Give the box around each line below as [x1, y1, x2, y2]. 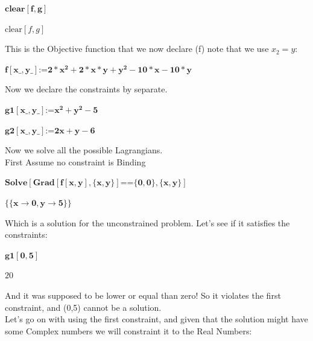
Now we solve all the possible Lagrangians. [5, 144, 163, 156]
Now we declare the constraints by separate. [5, 83, 168, 95]
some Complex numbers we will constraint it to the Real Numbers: [5, 324, 252, 337]
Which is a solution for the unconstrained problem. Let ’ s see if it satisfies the [5, 216, 290, 229]
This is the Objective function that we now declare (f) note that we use [5, 42, 269, 55]
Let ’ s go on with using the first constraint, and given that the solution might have [5, 313, 308, 325]
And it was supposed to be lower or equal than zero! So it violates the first [5, 288, 281, 301]
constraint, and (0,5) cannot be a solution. [5, 301, 162, 313]
